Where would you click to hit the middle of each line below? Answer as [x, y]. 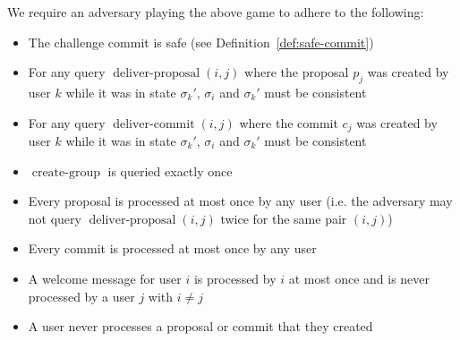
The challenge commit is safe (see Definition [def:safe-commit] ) [201, 42]
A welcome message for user [105, 278]
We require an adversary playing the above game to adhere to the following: [216, 12]
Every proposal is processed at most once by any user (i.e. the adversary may [240, 201]
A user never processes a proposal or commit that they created [200, 326]
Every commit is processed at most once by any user [172, 248]
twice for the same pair [284, 218]
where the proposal [297, 72]
